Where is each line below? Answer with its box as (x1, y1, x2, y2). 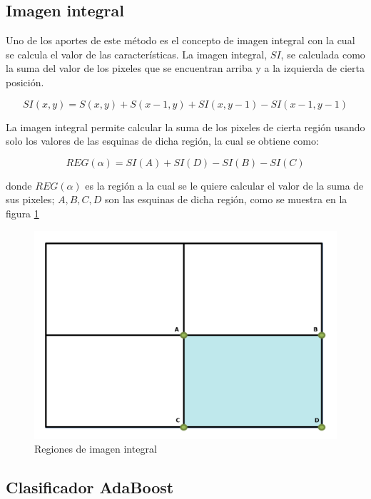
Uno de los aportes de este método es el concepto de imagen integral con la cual (6, 33, 355, 48)
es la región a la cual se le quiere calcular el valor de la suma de (85, 178, 364, 192)
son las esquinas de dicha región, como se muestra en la (105, 192, 347, 207)
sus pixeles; (6, 192, 55, 207)
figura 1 (6, 205, 39, 220)
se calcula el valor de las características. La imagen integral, (6, 46, 268, 61)
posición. (6, 74, 44, 89)
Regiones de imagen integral (34, 441, 157, 456)
